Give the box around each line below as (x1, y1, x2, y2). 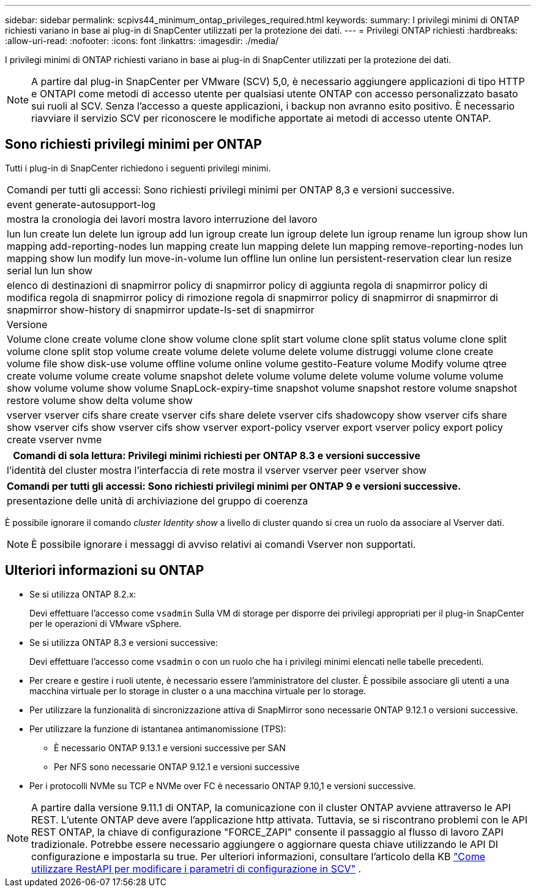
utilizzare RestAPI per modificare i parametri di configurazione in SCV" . (31, 862, 362, 875)
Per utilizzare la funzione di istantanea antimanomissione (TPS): (29, 723, 286, 734)
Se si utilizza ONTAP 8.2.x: (29, 588, 136, 599)
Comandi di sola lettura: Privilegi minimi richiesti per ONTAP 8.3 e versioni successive (13, 449, 420, 462)
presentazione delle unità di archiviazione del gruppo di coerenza (7, 494, 308, 507)
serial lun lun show (7, 264, 93, 277)
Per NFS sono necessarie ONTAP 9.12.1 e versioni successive (54, 761, 300, 772)
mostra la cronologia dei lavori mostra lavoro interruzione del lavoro (7, 212, 318, 225)
